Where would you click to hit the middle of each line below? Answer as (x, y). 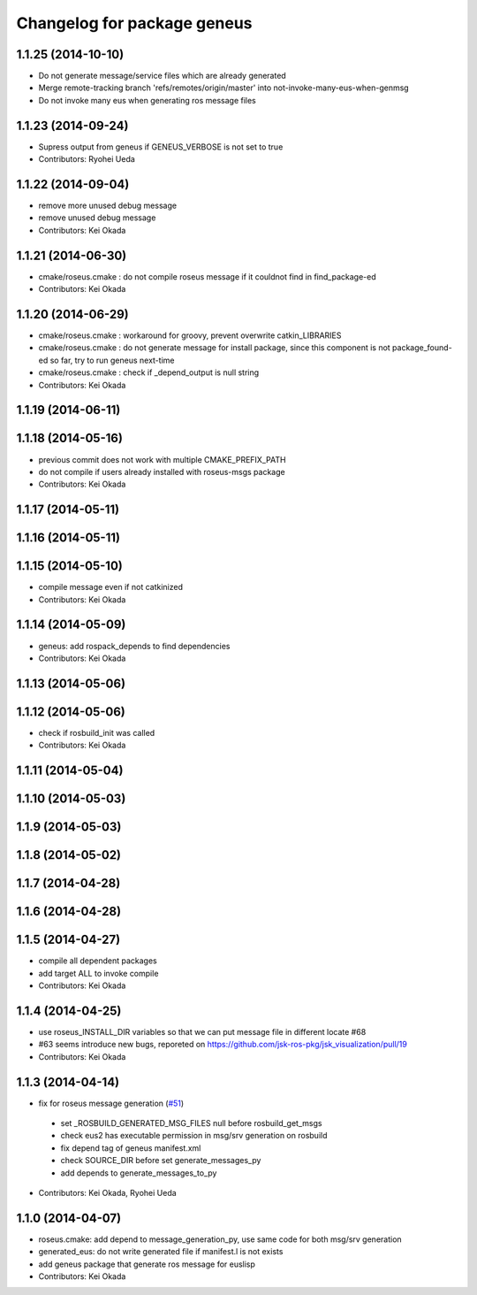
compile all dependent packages (98, 961)
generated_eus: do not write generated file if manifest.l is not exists (161, 1252)
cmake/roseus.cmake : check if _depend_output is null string (149, 372)
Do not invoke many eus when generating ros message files (147, 100)
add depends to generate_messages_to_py (139, 1173)
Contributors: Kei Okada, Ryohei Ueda (107, 1192)
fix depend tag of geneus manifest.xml (131, 1148)
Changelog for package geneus (134, 23)
